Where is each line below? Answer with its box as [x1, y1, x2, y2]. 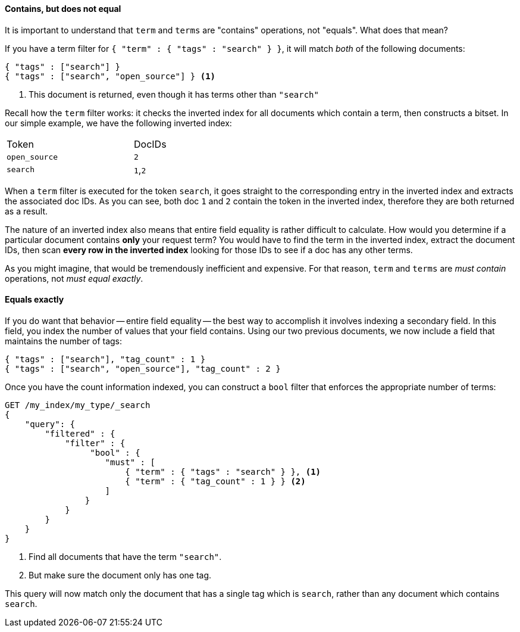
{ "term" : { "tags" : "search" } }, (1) [125, 466, 321, 477]
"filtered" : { [45, 428, 115, 438]
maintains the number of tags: [5, 335, 123, 346]
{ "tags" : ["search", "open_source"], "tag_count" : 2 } [5, 363, 281, 373]
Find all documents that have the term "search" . [29, 551, 222, 562]
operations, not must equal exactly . [5, 273, 143, 284]
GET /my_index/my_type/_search [5, 400, 151, 410]
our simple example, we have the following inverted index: [5, 117, 232, 128]
